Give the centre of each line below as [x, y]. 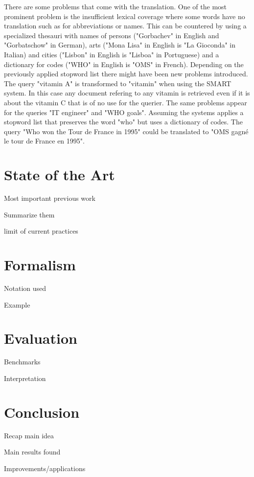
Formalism [40, 264]
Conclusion [42, 412]
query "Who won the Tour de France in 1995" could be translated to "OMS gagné [126, 131]
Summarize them [29, 214]
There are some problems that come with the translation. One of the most [115, 6]
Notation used [25, 288]
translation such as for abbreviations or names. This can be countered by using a [125, 26]
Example [17, 304]
